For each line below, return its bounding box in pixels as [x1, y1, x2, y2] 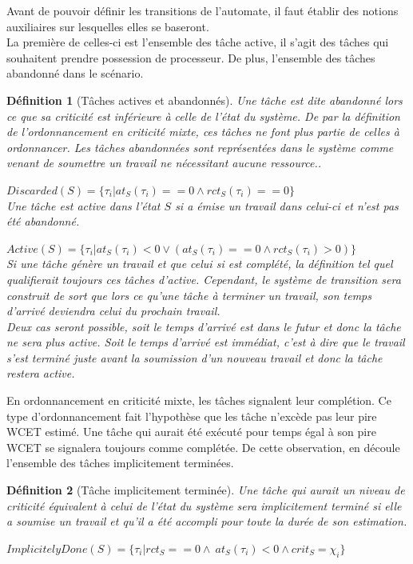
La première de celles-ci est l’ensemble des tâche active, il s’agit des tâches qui [6, 34, 389, 50]
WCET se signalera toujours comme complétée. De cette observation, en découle [6, 438, 400, 455]
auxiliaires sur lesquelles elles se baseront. [6, 18, 209, 34]
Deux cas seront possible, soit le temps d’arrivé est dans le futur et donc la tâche [6, 318, 401, 334]
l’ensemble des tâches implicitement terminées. [6, 454, 234, 471]
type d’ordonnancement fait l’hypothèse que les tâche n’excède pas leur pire [6, 407, 377, 424]
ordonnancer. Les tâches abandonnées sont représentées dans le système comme [6, 138, 394, 155]
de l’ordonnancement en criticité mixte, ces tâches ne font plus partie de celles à [6, 123, 399, 140]
